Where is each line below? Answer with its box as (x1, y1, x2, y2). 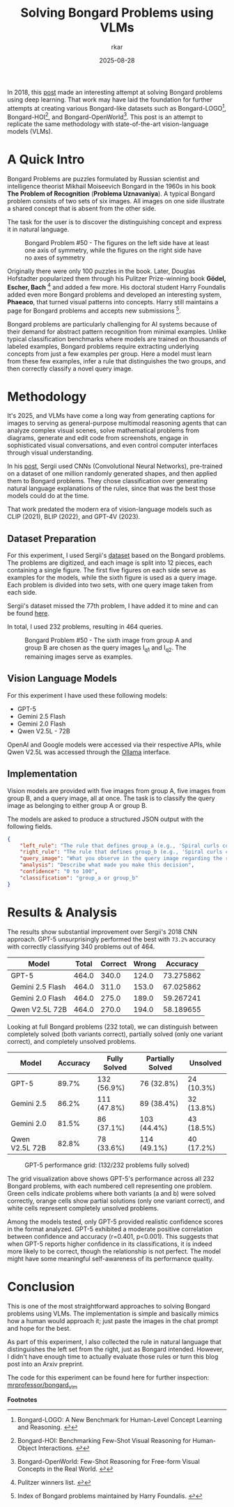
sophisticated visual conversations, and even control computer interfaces (7, 441, 218, 450)
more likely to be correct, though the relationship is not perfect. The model (7, 1247, 221, 1255)
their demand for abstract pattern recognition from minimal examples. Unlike (7, 327, 227, 336)
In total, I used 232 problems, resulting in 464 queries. (7, 623, 164, 631)
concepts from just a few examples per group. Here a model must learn (7, 350, 212, 358)
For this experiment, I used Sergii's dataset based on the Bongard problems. (7, 552, 226, 560)
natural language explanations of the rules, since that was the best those (7, 484, 216, 492)
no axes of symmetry (24, 253, 86, 262)
